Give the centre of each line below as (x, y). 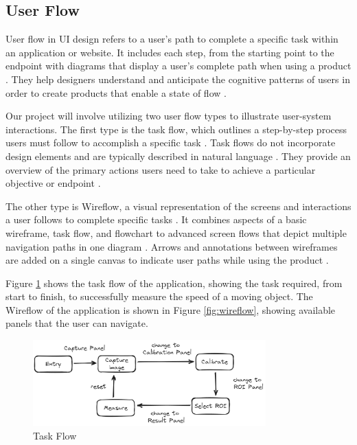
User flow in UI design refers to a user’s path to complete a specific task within (172, 39)
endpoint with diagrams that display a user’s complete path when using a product (178, 66)
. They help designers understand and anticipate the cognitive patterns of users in (178, 79)
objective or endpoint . (53, 183)
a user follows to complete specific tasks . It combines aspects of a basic (156, 219)
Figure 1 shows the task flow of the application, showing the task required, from (174, 283)
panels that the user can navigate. (77, 323)
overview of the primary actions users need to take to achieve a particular (161, 169)
